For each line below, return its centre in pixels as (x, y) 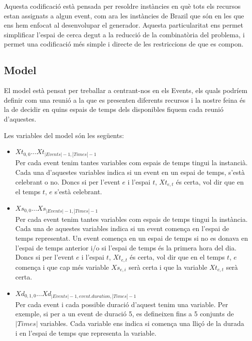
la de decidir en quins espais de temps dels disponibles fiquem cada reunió (114, 109)
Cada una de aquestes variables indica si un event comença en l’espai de (122, 228)
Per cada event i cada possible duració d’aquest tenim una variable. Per (122, 304)
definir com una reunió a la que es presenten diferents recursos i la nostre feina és (125, 100)
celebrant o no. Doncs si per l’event (68, 181)
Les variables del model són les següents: (64, 135)
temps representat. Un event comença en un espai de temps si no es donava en (132, 238)
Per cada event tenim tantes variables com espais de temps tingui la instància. (131, 219)
